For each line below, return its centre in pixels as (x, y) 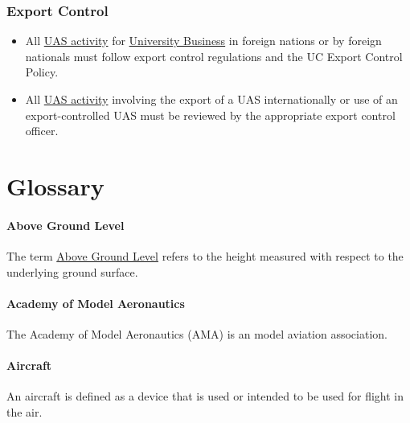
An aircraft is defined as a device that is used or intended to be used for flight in (205, 396)
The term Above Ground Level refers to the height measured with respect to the (205, 255)
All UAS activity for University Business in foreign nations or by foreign (203, 41)
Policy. (42, 72)
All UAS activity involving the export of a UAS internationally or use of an (211, 99)
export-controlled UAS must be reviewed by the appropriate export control (210, 115)
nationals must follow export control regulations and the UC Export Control (214, 56)
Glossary (55, 185)
